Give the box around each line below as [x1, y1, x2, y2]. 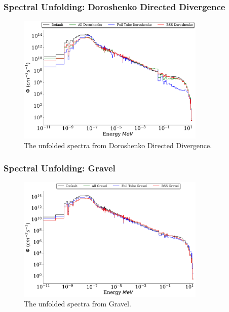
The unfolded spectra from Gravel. [24, 298, 131, 309]
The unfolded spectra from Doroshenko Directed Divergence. [24, 140, 212, 151]
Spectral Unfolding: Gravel [4, 161, 116, 174]
